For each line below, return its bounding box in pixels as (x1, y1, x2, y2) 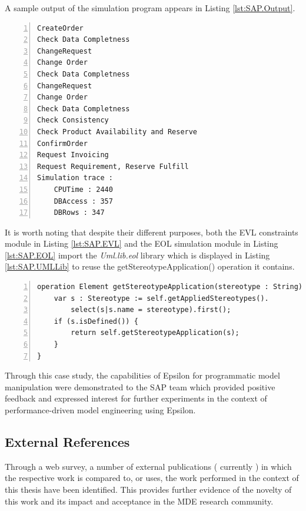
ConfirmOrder (37, 139, 88, 148)
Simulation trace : (37, 174, 113, 182)
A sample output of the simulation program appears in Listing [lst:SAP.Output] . (5, 2, 295, 14)
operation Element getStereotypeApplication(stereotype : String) (37, 283, 303, 291)
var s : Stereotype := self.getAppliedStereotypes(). (54, 294, 269, 303)
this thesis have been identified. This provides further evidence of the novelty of (5, 483, 292, 495)
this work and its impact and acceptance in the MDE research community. (5, 495, 274, 507)
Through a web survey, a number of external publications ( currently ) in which (5, 460, 292, 472)
